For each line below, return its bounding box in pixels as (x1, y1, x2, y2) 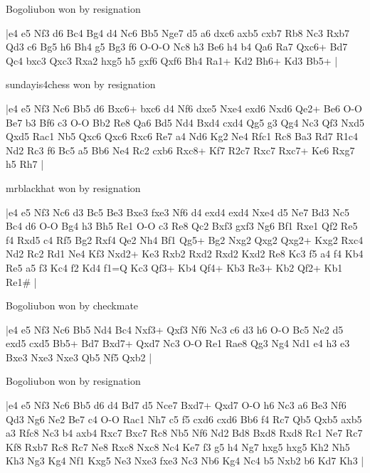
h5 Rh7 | (6, 156, 44, 171)
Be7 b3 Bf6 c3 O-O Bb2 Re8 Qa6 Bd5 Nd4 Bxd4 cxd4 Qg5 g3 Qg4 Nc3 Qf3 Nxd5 (6, 115, 364, 129)
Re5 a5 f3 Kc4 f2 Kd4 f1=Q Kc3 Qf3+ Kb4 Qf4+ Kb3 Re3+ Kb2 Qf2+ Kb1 (6, 260, 343, 275)
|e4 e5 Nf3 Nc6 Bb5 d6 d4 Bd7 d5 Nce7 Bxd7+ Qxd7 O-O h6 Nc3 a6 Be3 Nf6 (6, 398, 347, 413)
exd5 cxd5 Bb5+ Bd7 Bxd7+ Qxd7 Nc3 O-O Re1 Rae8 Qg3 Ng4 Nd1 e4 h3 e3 (6, 336, 350, 351)
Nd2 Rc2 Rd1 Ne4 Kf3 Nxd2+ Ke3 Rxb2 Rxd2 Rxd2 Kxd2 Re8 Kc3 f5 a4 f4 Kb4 (6, 246, 364, 261)
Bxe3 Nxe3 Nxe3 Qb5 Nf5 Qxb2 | (6, 349, 152, 364)
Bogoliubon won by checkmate (6, 298, 139, 313)
